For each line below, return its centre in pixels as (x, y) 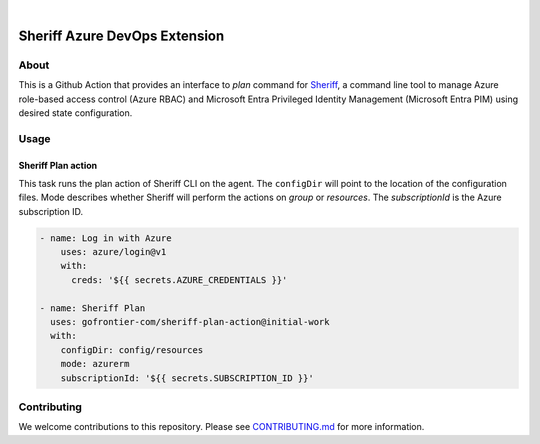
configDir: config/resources (132, 349)
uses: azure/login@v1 (113, 252)
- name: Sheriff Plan (92, 308)
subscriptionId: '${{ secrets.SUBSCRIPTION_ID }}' (187, 378)
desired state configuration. (75, 112)
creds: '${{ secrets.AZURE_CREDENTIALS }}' (179, 279)
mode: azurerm (95, 364)
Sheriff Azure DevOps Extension (121, 35)
